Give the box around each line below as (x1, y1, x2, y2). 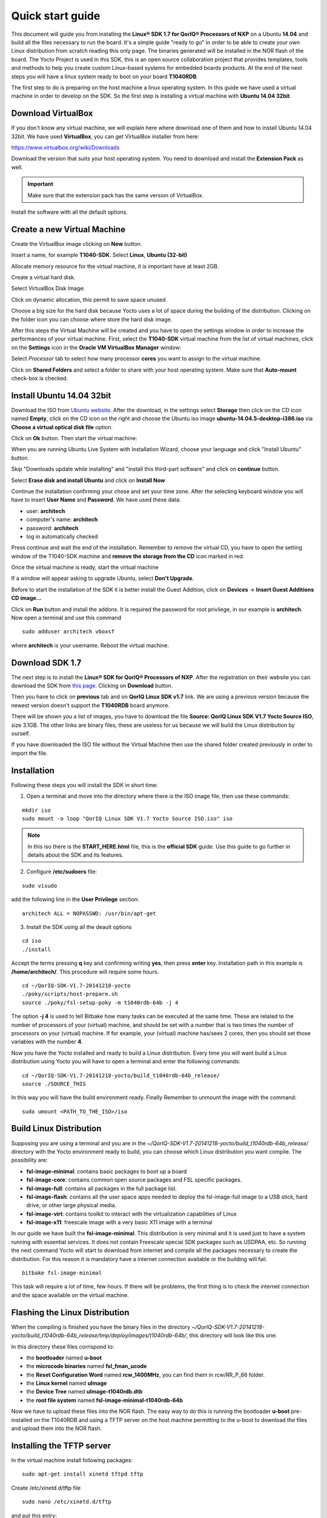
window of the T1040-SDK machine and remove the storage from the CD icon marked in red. (11, 553, 245, 560)
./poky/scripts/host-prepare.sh (22, 990, 118, 998)
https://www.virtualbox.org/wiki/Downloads (11, 143, 120, 151)
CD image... (11, 594, 42, 602)
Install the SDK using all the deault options (26, 924, 132, 931)
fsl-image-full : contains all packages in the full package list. (26, 1185, 177, 1192)
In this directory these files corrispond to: (11, 1343, 114, 1350)
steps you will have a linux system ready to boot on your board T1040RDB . (11, 73, 198, 80)
